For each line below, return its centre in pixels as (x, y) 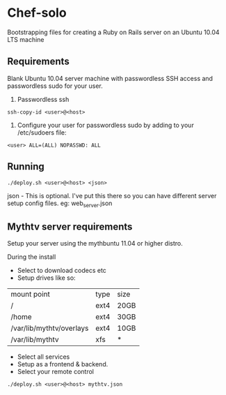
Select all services (43, 357)
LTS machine (26, 39)
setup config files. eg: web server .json (60, 204)
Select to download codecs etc (62, 271)
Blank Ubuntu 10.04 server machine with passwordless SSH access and (110, 78)
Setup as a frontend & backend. (63, 364)
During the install (32, 257)
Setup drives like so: (46, 278)
